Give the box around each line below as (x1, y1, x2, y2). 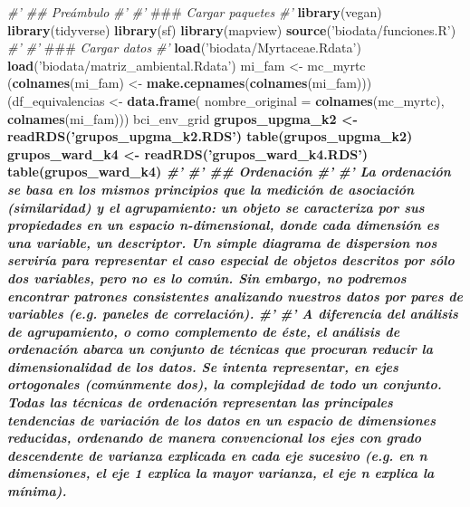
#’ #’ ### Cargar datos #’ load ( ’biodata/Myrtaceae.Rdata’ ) (7, 38, 361, 57)
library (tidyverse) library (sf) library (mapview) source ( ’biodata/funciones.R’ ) (7, 20, 456, 39)
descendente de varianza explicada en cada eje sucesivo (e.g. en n (7, 445, 427, 464)
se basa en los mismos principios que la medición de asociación (7, 179, 415, 198)
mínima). (7, 482, 67, 501)
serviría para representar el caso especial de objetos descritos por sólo (7, 251, 455, 270)
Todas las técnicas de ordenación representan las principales (7, 393, 393, 412)
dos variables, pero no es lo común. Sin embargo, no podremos (7, 268, 407, 287)
